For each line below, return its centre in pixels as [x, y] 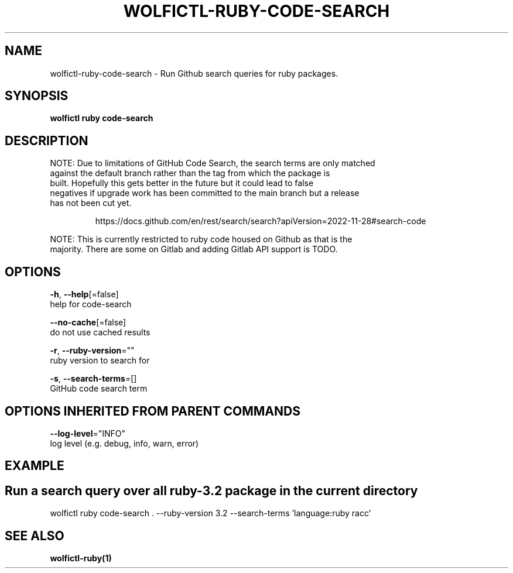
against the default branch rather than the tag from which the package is [190, 173]
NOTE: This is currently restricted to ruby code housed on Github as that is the [201, 239]
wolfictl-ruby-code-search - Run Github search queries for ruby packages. [194, 73]
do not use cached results [100, 332]
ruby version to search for [100, 361]
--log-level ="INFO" [88, 433]
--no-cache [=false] [88, 322]
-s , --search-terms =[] [93, 379]
